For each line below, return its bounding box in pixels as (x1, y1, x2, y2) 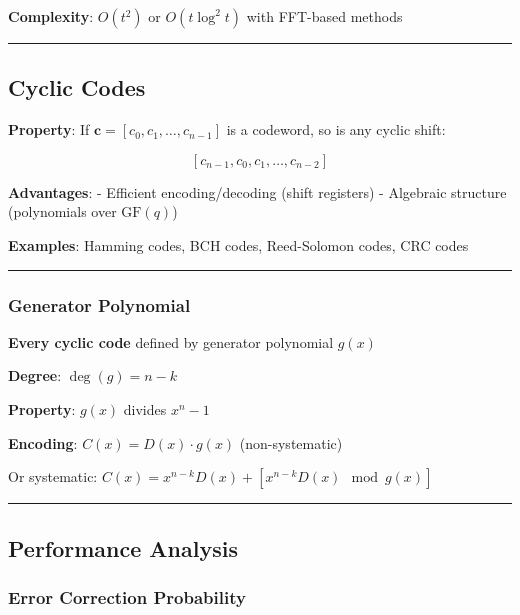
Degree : (8, 365, 62, 386)
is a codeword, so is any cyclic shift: (226, 119, 446, 140)
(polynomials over (8, 201, 117, 222)
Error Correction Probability (8, 584, 246, 609)
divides (123, 398, 167, 419)
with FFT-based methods (246, 6, 403, 26)
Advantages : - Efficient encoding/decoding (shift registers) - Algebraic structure (8, 181, 507, 202)
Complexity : (8, 6, 94, 26)
